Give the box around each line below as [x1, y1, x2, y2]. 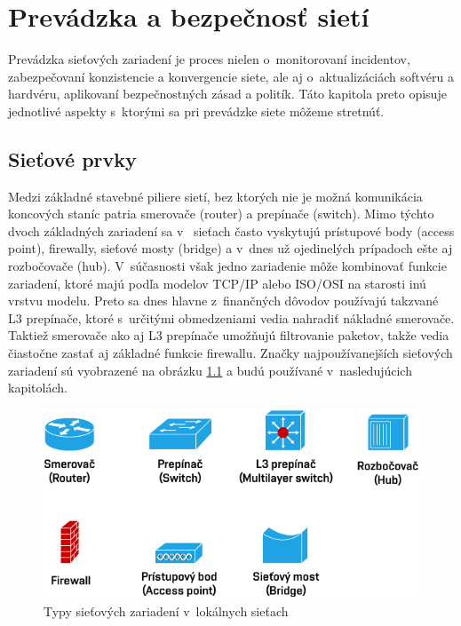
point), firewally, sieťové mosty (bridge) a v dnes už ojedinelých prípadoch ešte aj [8, 239, 453, 258]
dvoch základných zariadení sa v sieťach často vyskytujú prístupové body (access [8, 221, 455, 240]
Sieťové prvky [8, 145, 137, 172]
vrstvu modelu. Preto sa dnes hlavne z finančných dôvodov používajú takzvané [8, 291, 439, 310]
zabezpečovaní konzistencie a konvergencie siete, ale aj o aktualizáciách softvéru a [8, 67, 454, 85]
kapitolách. [8, 378, 68, 397]
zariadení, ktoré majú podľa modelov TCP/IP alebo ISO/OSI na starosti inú [8, 273, 426, 292]
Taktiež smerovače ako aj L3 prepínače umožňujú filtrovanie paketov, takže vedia [8, 326, 449, 345]
